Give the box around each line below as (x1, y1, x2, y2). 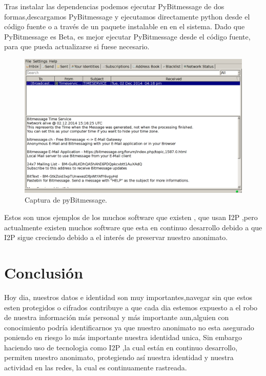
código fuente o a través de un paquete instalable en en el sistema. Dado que (4, 21, 245, 32)
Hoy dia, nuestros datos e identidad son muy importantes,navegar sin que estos (4, 291, 253, 302)
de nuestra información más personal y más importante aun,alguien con (4, 312, 229, 323)
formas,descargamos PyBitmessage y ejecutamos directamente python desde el (4, 11, 250, 22)
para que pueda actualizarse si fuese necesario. (4, 41, 150, 52)
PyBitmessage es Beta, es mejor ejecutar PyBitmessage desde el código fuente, (4, 31, 251, 42)
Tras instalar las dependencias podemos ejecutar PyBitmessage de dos (4, 1, 224, 11)
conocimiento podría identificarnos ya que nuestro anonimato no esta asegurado (4, 322, 254, 332)
